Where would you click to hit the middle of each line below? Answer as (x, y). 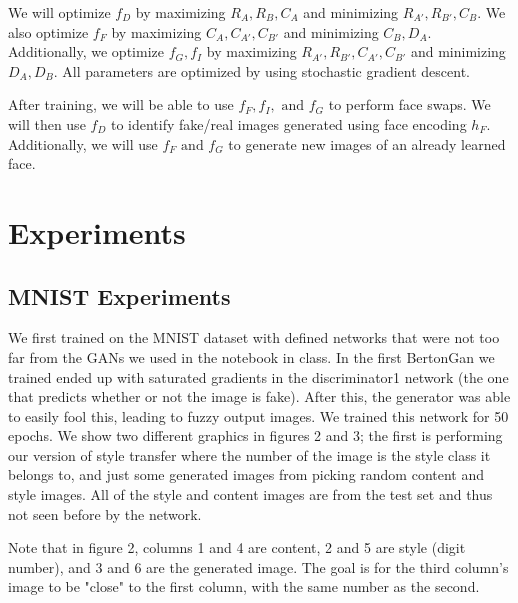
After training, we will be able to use (121, 104)
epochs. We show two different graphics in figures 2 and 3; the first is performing (255, 435)
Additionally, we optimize (86, 51)
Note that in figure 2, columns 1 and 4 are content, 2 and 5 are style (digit (237, 547)
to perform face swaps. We (409, 104)
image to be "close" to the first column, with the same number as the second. (244, 586)
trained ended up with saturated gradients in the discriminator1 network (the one (258, 376)
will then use (47, 123)
